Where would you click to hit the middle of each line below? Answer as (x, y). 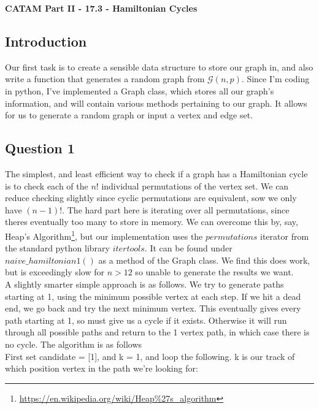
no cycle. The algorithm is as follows (74, 344)
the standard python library (57, 248)
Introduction (46, 41)
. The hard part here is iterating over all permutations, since (176, 209)
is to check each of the (47, 185)
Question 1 (40, 148)
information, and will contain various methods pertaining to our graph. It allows (156, 103)
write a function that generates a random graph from (105, 79)
